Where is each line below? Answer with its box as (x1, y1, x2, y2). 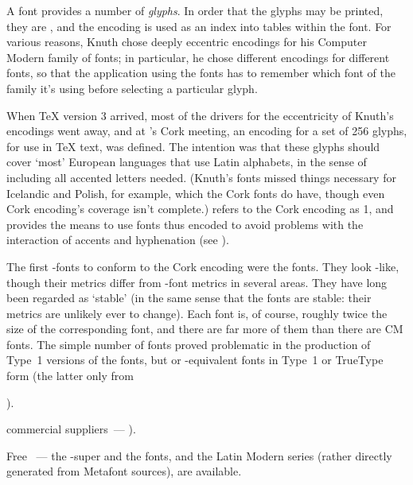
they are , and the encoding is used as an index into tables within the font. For (6, 17, 392, 34)
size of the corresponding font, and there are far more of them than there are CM (6, 320, 403, 337)
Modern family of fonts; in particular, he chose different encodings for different (6, 48, 390, 65)
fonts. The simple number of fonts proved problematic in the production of (6, 336, 371, 352)
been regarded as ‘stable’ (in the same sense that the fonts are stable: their (6, 289, 372, 306)
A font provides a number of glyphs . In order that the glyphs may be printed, (6, 2, 384, 18)
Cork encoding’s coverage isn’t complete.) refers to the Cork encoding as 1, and (6, 200, 394, 217)
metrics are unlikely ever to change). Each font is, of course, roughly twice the (6, 305, 388, 321)
